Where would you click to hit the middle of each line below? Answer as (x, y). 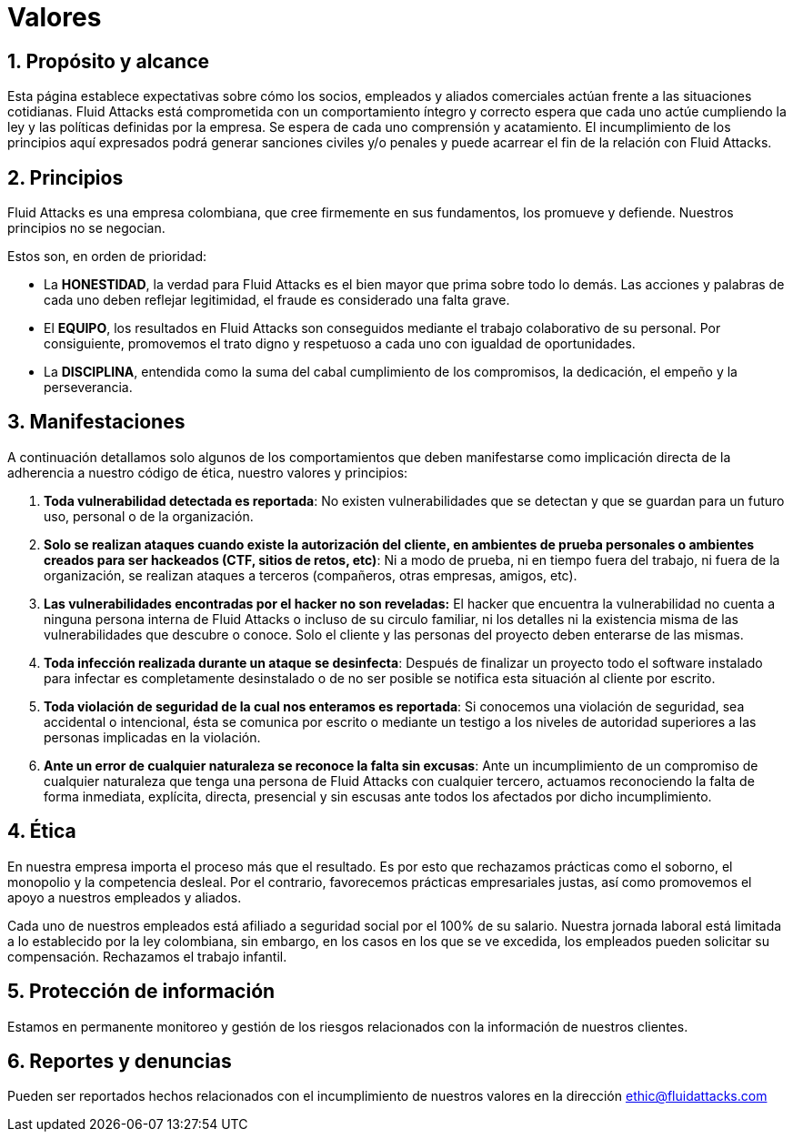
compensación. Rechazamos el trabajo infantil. (147, 956)
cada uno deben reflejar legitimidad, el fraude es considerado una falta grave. (277, 300)
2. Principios (65, 177)
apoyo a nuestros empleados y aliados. (125, 897)
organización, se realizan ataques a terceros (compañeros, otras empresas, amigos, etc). (311, 575)
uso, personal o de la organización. (149, 516)
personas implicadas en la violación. (152, 737)
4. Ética (42, 832)
